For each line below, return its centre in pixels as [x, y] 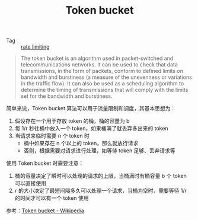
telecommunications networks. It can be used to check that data [99, 65]
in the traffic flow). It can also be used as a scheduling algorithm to [102, 84]
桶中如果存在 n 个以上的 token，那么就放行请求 [81, 144]
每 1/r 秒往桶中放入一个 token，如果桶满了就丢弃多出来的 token [91, 129]
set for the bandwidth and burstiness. [66, 96]
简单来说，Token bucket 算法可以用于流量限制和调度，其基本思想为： [91, 109]
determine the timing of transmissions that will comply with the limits [104, 90]
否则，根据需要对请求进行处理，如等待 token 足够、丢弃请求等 [100, 151]
